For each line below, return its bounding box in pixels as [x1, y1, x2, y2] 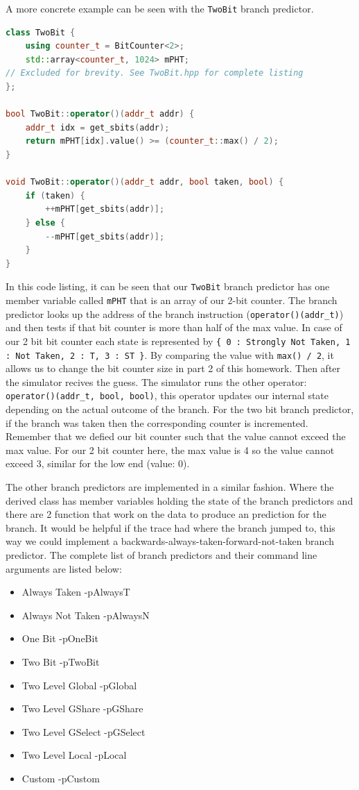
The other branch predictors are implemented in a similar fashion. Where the [6, 480, 334, 494]
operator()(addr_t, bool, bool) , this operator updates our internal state [6, 388, 329, 403]
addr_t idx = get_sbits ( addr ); [25, 122, 170, 133]
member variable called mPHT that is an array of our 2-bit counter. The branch [6, 293, 338, 307]
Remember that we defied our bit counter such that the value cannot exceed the [6, 429, 346, 444]
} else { [25, 217, 65, 228]
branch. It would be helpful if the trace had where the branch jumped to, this [6, 520, 335, 535]
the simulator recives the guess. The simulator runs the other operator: [6, 374, 307, 389]
